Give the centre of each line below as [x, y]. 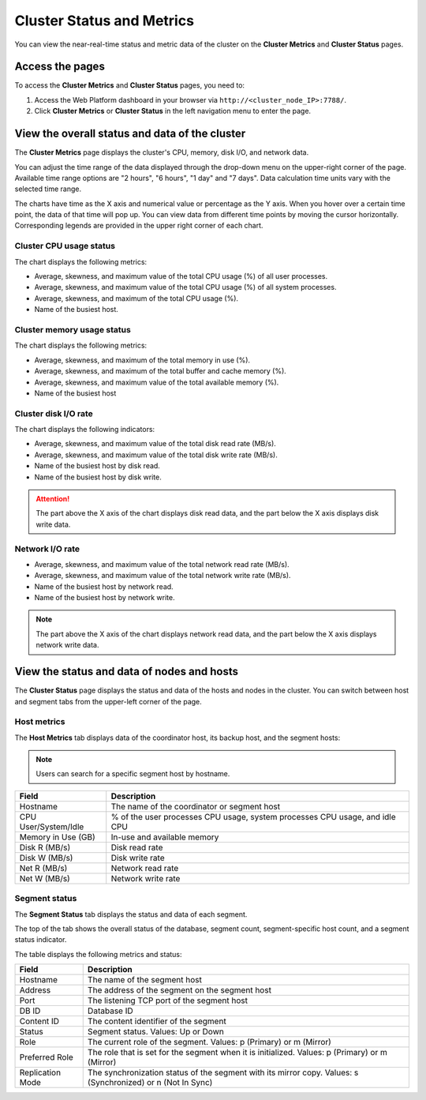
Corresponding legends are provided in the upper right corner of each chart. [139, 226]
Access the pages [60, 67]
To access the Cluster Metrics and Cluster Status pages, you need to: [129, 85]
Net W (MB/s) [45, 878]
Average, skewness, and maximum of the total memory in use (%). [142, 360]
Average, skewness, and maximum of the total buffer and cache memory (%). [161, 371]
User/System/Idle [52, 827]
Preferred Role [47, 1057]
